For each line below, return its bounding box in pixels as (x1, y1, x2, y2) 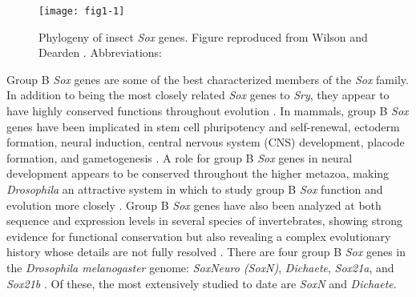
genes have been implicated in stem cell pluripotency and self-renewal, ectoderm (6, 118, 400, 134)
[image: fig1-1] (38, 6, 125, 17)
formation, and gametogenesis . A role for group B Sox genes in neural (6, 149, 353, 166)
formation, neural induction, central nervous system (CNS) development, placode (6, 134, 405, 151)
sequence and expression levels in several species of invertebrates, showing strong (6, 212, 403, 229)
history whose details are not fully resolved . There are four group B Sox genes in (6, 243, 406, 260)
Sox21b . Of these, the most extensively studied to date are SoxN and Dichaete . (6, 275, 397, 291)
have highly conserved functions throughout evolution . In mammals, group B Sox (6, 102, 409, 119)
